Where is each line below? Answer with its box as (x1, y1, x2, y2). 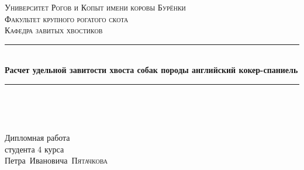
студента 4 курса (5, 143, 64, 155)
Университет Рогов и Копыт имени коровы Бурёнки (5, 1, 186, 13)
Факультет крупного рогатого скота (5, 12, 129, 25)
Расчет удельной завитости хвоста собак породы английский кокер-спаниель (5, 64, 298, 76)
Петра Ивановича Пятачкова (5, 154, 108, 166)
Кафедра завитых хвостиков (5, 24, 103, 36)
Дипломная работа (5, 131, 70, 144)
